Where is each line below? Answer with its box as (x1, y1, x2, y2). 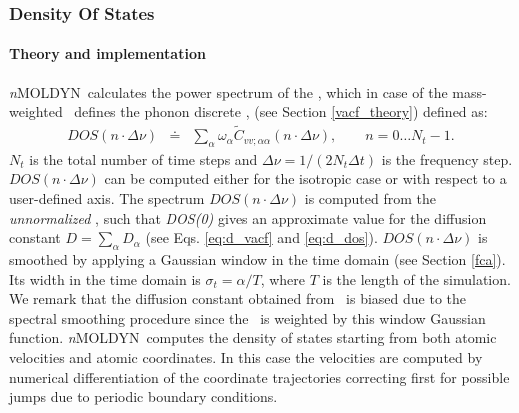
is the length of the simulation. (322, 268, 511, 289)
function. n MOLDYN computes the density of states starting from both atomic (9, 327, 497, 348)
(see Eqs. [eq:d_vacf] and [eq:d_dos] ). (145, 227, 378, 248)
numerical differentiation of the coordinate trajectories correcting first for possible (9, 366, 510, 387)
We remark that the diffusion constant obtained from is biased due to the (9, 288, 466, 309)
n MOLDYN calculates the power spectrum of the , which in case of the (9, 81, 448, 102)
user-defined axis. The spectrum (9, 188, 205, 209)
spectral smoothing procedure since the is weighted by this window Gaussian (9, 307, 486, 328)
